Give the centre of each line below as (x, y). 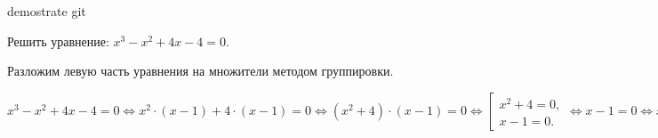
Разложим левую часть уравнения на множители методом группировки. (201, 71)
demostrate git (47, 11)
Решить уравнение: (58, 41)
